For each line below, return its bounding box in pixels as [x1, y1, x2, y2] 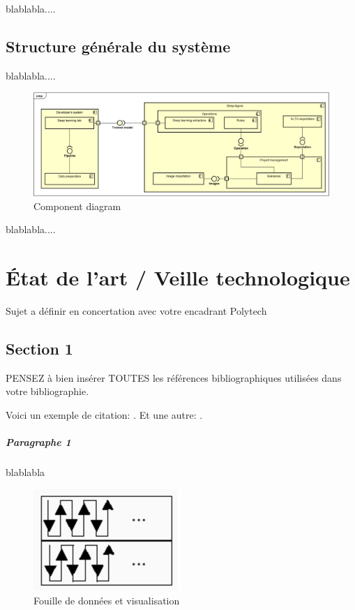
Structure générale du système [6, 35, 231, 57]
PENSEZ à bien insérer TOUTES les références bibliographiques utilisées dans [6, 370, 342, 385]
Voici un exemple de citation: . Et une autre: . [6, 407, 203, 422]
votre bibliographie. [6, 384, 89, 399]
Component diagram [33, 198, 121, 213]
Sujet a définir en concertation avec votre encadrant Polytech [6, 303, 267, 318]
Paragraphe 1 [6, 435, 71, 449]
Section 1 [6, 337, 73, 359]
